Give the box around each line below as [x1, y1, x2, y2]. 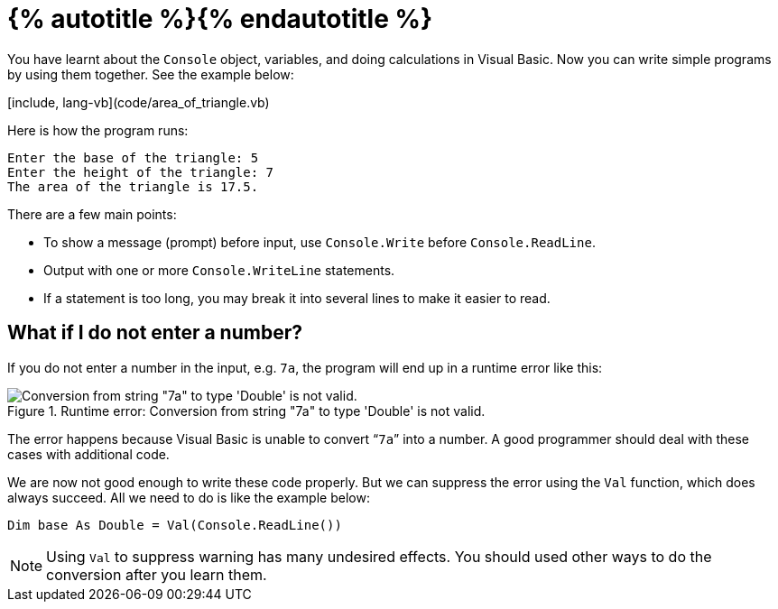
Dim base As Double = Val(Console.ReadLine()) [7, 517, 342, 532]
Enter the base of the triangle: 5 [7, 150, 259, 165]
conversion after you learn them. [46, 565, 267, 584]
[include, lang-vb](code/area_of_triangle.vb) [7, 94, 270, 110]
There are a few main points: [7, 206, 177, 222]
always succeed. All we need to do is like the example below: [7, 489, 370, 505]
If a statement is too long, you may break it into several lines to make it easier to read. [43, 290, 551, 306]
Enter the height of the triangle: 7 [7, 164, 274, 180]
